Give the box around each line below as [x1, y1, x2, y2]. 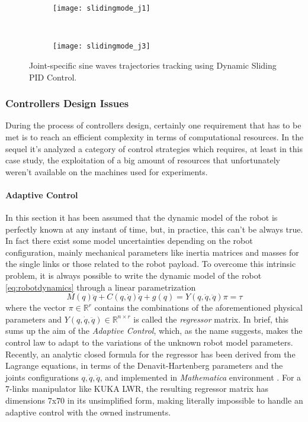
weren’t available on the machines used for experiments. [5, 165, 208, 178]
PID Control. [29, 70, 77, 83]
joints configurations [5, 371, 79, 383]
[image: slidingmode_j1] [53, 4, 150, 12]
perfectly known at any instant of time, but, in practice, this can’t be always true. [5, 223, 303, 235]
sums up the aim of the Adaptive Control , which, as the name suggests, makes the [5, 324, 303, 337]
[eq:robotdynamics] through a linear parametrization [5, 281, 196, 293]
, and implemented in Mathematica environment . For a [100, 371, 301, 383]
